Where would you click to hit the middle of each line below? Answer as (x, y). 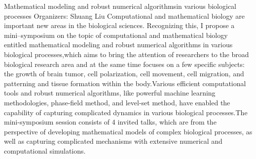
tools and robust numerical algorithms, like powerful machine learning (110, 93)
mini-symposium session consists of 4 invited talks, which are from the (110, 122)
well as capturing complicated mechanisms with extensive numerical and (113, 141)
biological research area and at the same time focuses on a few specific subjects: (124, 64)
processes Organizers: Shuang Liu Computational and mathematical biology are (125, 16)
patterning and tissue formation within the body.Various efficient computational (125, 83)
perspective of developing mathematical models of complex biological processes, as (128, 131)
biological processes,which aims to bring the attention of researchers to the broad (127, 54)
